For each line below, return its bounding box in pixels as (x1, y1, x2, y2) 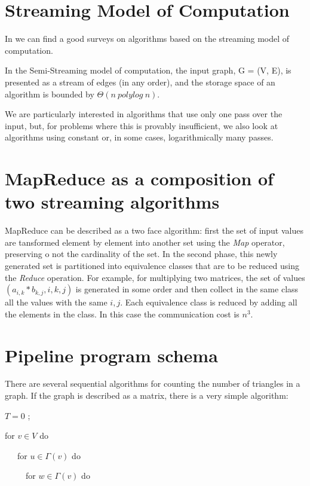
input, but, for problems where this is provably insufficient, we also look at (5, 119, 278, 132)
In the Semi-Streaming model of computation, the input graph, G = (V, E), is (5, 64, 291, 77)
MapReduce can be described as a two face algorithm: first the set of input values (5, 224, 303, 237)
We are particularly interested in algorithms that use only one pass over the (5, 108, 283, 120)
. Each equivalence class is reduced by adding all (120, 296, 297, 308)
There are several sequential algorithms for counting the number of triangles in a (5, 377, 300, 390)
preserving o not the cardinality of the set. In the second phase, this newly (5, 247, 278, 260)
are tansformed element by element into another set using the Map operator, (5, 236, 285, 248)
